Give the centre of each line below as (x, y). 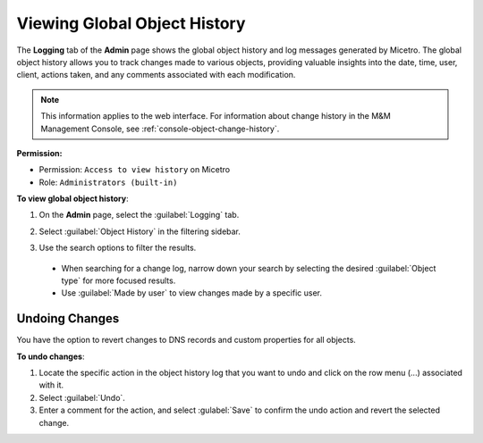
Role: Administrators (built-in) (108, 182)
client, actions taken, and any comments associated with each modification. (156, 75)
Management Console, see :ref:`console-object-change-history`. (160, 129)
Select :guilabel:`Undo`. (82, 397)
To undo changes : (51, 356)
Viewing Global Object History (131, 23)
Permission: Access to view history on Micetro (135, 170)
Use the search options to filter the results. (118, 248)
